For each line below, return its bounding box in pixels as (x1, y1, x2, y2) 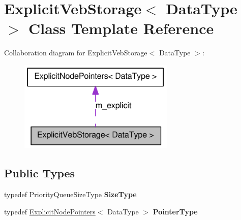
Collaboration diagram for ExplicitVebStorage (4, 47, 147, 58)
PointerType (153, 206, 198, 216)
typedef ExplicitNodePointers (4, 206, 96, 216)
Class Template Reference (28, 18, 214, 39)
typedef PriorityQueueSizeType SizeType (4, 189, 137, 199)
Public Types (4, 165, 75, 181)
